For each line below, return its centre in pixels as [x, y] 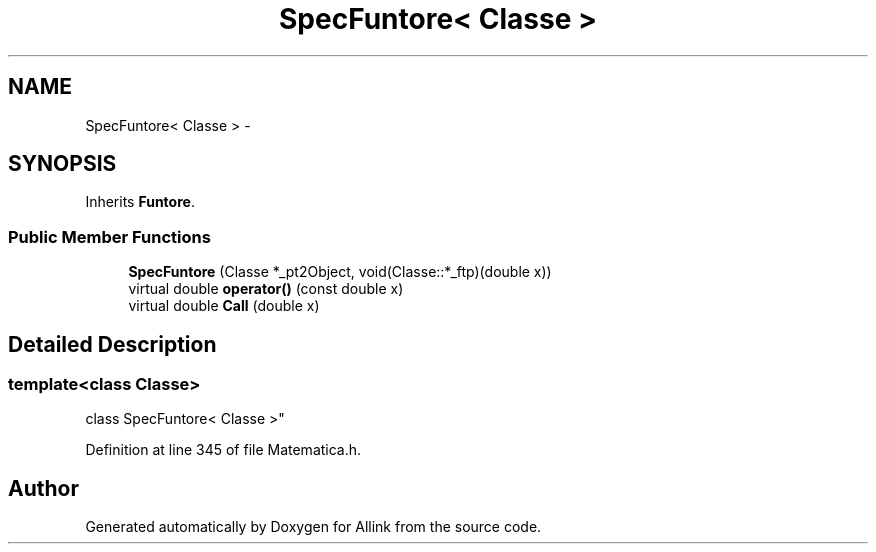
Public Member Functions [109, 236]
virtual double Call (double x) [224, 306]
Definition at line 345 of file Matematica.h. [223, 450]
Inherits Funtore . [140, 202]
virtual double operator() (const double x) [266, 289]
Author [43, 488]
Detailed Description [112, 344]
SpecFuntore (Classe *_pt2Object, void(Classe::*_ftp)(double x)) [340, 272]
